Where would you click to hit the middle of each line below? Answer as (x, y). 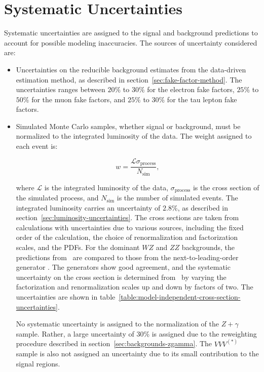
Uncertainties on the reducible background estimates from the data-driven (131, 69)
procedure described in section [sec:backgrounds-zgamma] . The (114, 343)
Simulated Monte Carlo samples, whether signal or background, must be (128, 126)
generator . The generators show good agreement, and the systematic (123, 267)
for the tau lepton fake (202, 99)
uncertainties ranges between (61, 89)
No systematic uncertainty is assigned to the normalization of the (118, 324)
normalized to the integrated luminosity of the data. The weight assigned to (134, 136)
